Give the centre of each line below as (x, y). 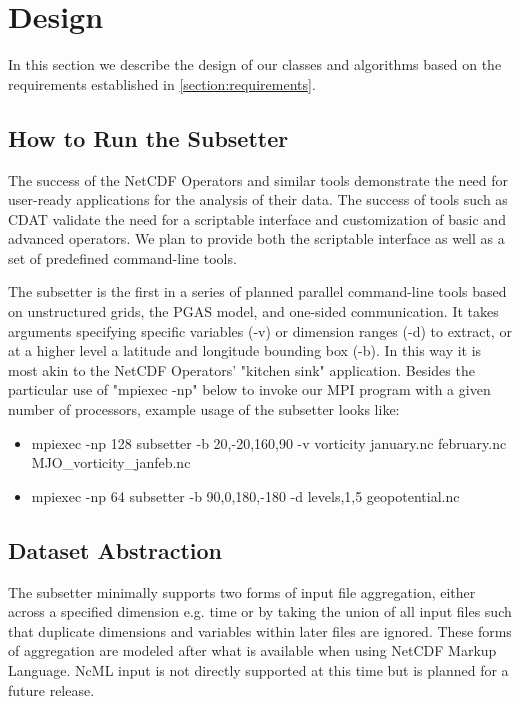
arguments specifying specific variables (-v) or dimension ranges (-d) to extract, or (260, 330)
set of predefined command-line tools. (122, 257)
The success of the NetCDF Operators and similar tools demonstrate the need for (258, 179)
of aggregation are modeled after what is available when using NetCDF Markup (252, 650)
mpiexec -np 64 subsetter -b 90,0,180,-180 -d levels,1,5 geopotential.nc (245, 495)
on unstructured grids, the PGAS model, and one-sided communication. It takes (253, 311)
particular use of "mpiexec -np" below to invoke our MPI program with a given (249, 389)
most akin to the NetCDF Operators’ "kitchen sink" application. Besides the (241, 369)
